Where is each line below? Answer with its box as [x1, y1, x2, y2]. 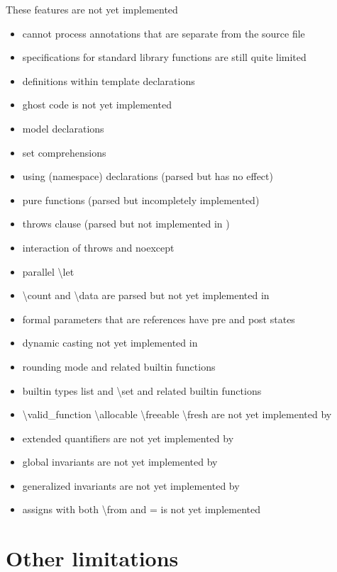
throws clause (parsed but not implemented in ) [22, 216, 230, 231]
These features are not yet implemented [6, 2, 178, 16]
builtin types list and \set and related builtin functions [22, 383, 262, 398]
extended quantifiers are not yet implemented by [22, 430, 234, 445]
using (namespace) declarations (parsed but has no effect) [22, 169, 273, 184]
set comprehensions [22, 145, 106, 159]
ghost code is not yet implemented [22, 97, 172, 112]
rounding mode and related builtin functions [22, 359, 216, 374]
